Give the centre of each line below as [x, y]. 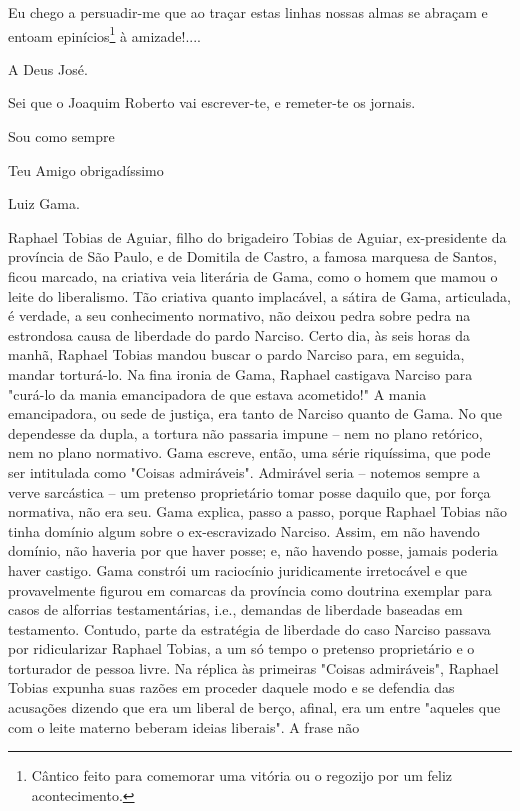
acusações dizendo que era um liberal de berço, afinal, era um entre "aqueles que [254, 707]
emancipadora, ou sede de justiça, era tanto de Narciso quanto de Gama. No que [255, 413]
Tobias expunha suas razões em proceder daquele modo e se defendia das [231, 687]
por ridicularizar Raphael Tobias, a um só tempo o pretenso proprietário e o [241, 648]
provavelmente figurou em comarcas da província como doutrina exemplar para [250, 589]
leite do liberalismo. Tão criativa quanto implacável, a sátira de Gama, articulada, [259, 295]
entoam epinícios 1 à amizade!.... [104, 34]
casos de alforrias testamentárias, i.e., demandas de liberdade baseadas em [235, 609]
